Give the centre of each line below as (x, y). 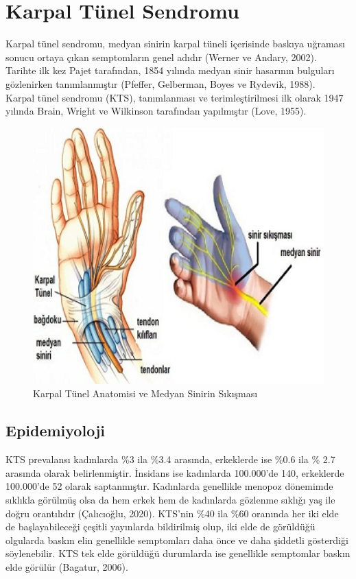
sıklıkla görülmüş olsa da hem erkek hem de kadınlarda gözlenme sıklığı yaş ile (170, 499)
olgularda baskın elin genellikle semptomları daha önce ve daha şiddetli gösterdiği (177, 540)
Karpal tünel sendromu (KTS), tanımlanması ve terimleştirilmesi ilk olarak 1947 (175, 97)
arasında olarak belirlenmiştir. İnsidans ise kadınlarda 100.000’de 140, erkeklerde (175, 472)
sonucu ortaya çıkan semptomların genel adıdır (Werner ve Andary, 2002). (161, 57)
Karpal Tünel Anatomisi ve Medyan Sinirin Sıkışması (145, 393)
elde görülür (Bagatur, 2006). (67, 566)
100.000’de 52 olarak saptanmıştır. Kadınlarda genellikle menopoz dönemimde (169, 486)
